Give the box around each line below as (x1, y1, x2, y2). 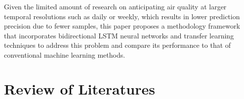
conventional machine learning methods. (4, 49, 125, 60)
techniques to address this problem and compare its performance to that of (4, 40, 231, 50)
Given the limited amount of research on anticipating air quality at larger (4, 1, 227, 11)
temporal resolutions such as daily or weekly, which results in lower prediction (4, 11, 240, 21)
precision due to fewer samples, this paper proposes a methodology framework (4, 21, 240, 31)
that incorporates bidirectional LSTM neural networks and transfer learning (4, 30, 234, 40)
